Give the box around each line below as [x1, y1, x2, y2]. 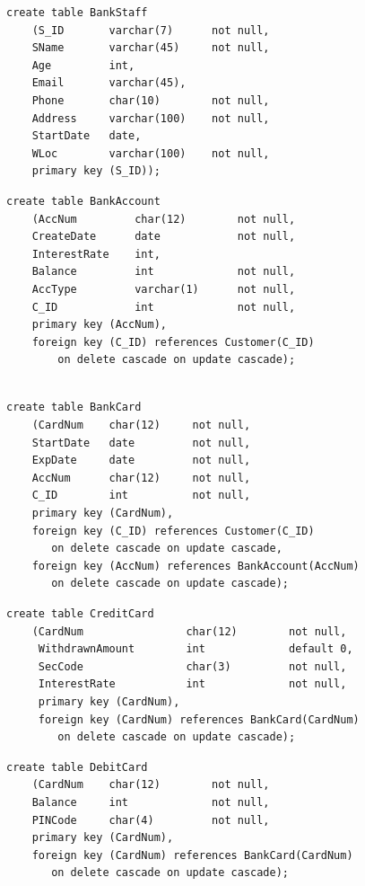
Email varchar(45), [31, 76, 187, 90]
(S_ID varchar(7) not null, [31, 23, 270, 37]
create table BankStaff [6, 6, 148, 19]
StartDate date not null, [31, 436, 251, 449]
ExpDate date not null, [31, 454, 251, 467]
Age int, [31, 58, 135, 72]
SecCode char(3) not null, [38, 660, 347, 673]
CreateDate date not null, [31, 230, 296, 244]
